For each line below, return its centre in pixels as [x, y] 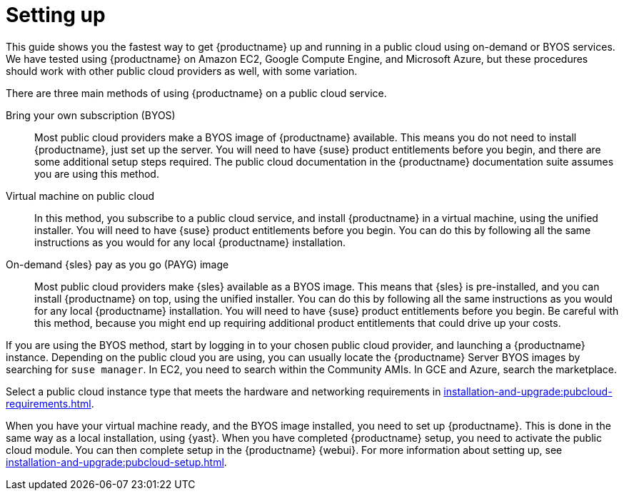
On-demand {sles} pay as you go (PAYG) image [117, 264]
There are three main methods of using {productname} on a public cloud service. [196, 93]
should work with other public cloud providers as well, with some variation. [182, 71]
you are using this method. [97, 173]
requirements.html [49, 403]
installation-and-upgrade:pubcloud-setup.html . [116, 462]
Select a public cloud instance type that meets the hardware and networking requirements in [223, 391]
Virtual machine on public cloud [80, 196]
